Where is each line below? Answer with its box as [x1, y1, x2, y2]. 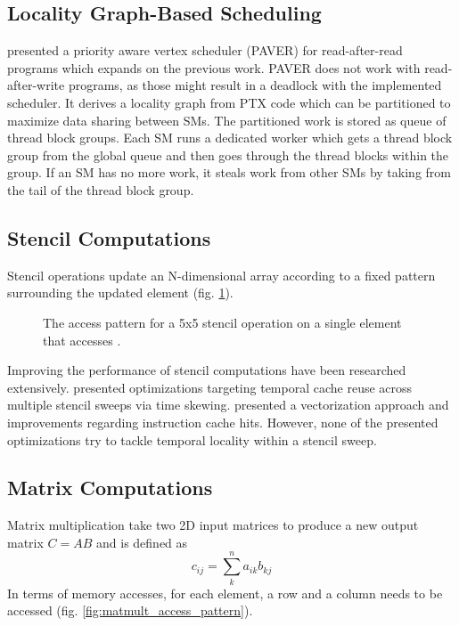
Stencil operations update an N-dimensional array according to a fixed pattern [7, 265, 436, 284]
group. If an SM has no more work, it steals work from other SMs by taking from [7, 163, 451, 182]
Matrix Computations [7, 474, 213, 501]
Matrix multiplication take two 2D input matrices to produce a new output [7, 516, 419, 534]
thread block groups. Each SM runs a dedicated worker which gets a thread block [7, 128, 453, 147]
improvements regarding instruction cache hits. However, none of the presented [7, 412, 439, 431]
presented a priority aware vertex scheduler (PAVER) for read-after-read [7, 41, 403, 60]
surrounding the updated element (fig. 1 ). [7, 283, 234, 302]
